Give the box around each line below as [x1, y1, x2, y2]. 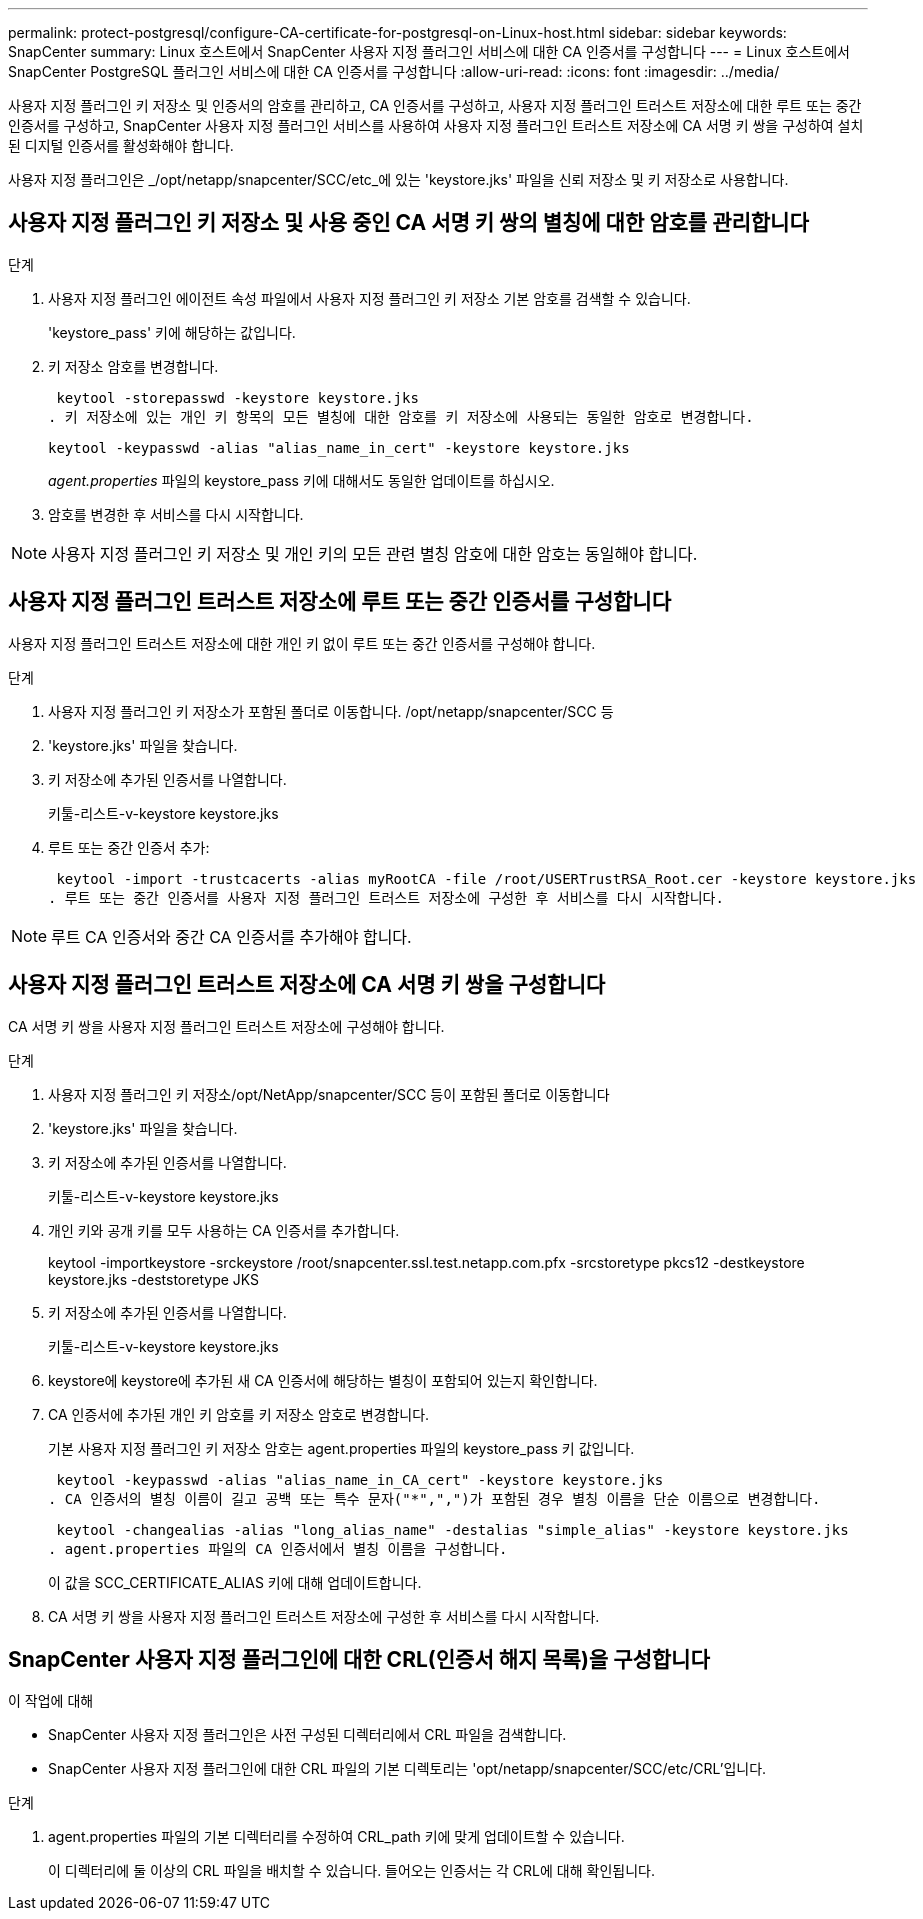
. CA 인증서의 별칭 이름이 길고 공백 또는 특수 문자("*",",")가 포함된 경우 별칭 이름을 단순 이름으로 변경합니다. [48, 1490, 821, 1507]
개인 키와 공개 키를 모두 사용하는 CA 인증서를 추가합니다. [48, 1221, 400, 1239]
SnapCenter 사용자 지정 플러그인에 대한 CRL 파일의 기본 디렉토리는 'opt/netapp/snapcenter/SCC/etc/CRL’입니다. [48, 1760, 767, 1778]
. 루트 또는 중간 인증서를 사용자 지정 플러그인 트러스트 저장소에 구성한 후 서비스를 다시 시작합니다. [48, 889, 724, 906]
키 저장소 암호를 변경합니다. [48, 357, 219, 375]
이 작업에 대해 [8, 1692, 94, 1710]
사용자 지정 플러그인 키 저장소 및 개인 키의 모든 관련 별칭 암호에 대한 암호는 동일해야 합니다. [51, 543, 698, 564]
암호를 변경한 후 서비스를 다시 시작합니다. [48, 505, 304, 523]
